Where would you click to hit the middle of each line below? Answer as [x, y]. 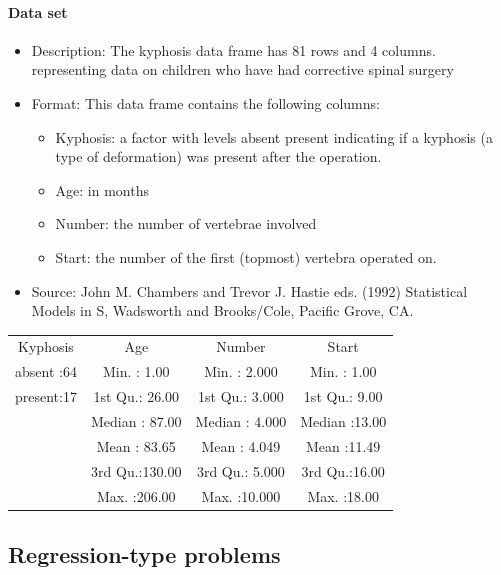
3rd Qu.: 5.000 [240, 470]
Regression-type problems [144, 554]
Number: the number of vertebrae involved [186, 223]
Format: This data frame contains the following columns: [205, 102]
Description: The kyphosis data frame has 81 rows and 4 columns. [233, 49]
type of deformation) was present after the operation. [218, 156]
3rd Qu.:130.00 [136, 470]
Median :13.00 [343, 421]
